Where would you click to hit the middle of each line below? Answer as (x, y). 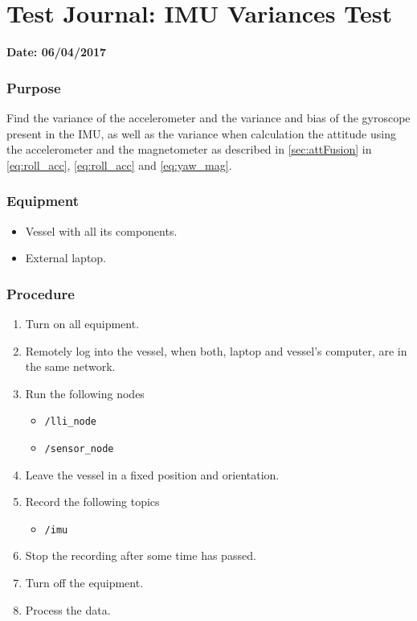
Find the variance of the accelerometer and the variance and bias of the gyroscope (208, 117)
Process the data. (68, 609)
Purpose (34, 87)
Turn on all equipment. (82, 323)
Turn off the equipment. (84, 583)
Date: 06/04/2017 (57, 52)
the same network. (70, 366)
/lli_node (71, 422)
